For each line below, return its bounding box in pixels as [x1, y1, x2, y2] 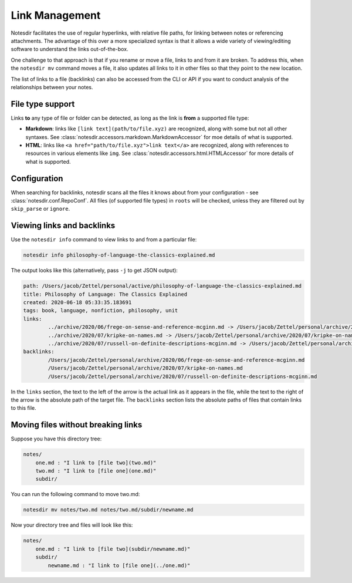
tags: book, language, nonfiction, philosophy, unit [23, 307, 178, 314]
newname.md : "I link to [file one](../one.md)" [48, 562, 191, 569]
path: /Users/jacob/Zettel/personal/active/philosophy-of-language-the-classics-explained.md [23, 282, 302, 289]
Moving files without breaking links [11, 420, 143, 430]
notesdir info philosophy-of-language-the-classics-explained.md [23, 252, 215, 258]
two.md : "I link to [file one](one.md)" [35, 467, 157, 474]
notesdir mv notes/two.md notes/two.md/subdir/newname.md [23, 507, 194, 513]
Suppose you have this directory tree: [11, 435, 102, 443]
